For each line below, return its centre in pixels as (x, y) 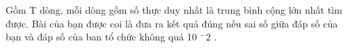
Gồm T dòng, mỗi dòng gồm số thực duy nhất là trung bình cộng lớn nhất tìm (174, 10)
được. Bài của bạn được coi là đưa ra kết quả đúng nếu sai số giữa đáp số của (172, 23)
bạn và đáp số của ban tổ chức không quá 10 (101, 37)
